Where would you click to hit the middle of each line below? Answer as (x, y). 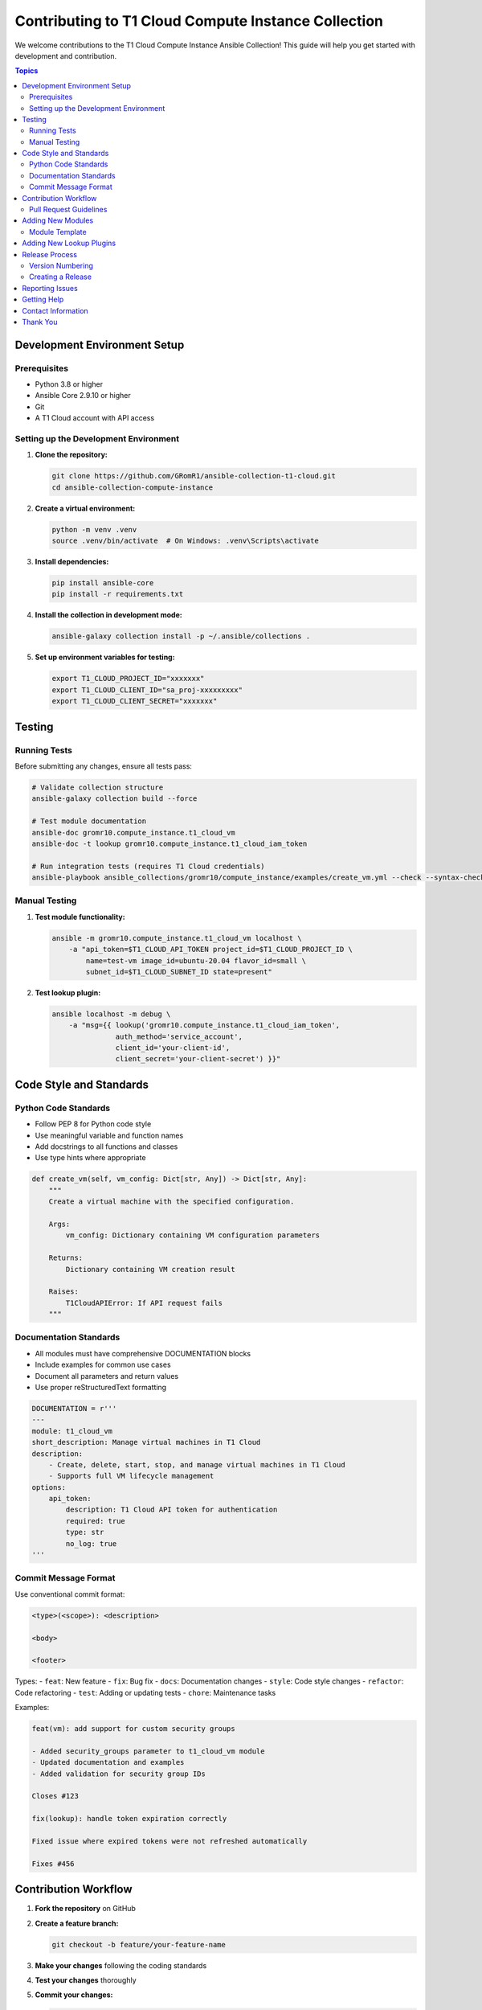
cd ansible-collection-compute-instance (132, 487)
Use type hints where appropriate (90, 1158)
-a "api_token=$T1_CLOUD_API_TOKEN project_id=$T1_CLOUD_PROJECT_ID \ (211, 950)
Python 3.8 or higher (69, 384)
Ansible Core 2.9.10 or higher (83, 396)
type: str (85, 1532)
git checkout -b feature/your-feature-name (139, 1944)
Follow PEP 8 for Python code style (93, 1124)
